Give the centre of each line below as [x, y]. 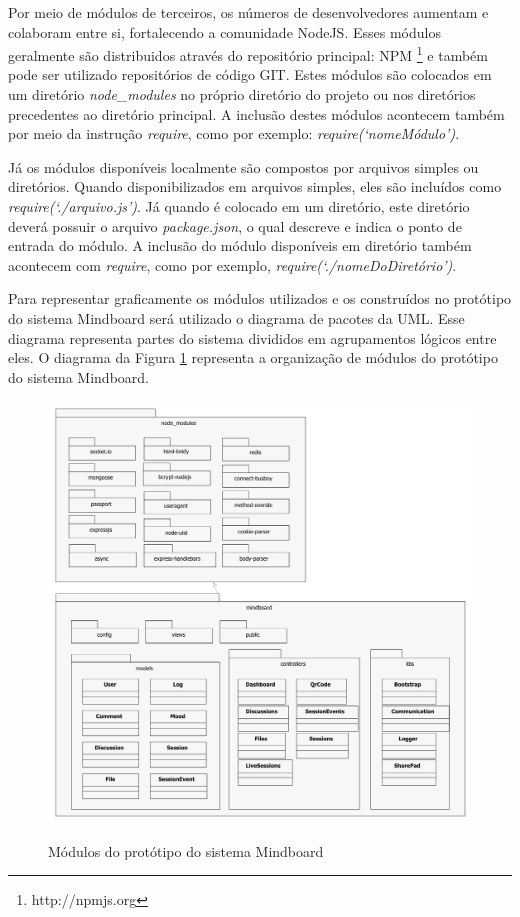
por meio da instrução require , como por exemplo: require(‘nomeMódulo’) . [234, 133]
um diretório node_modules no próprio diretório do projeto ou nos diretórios [242, 94]
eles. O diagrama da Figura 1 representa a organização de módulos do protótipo [253, 357]
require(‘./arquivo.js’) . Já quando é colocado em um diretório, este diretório [239, 206]
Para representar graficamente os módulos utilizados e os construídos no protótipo [260, 298]
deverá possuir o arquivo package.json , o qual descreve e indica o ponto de [235, 225]
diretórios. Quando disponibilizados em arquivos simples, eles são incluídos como [255, 186]
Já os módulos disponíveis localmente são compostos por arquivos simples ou [243, 166]
